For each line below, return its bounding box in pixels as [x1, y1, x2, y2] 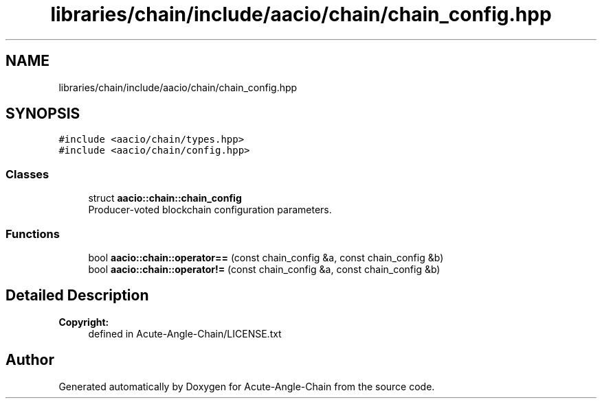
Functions [5, 226, 60, 241]
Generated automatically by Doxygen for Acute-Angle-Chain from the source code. [58, 380, 435, 392]
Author [5, 351, 54, 369]
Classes [5, 167, 49, 181]
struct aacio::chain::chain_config [88, 192, 242, 204]
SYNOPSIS [5, 105, 80, 123]
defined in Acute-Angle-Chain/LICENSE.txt [88, 327, 282, 340]
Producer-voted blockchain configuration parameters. [88, 204, 332, 216]
